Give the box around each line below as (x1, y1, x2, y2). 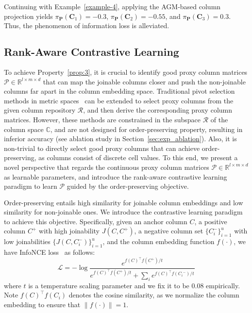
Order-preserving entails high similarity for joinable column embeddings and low (4, 197, 243, 207)
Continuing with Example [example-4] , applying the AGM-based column (4, 1, 221, 11)
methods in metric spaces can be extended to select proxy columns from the (4, 95, 234, 105)
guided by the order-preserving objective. (67, 181, 189, 191)
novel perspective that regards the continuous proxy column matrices (4, 162, 209, 172)
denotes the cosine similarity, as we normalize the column (68, 290, 239, 300)
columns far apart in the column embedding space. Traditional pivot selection (4, 86, 235, 96)
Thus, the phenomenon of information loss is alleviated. (4, 20, 169, 31)
